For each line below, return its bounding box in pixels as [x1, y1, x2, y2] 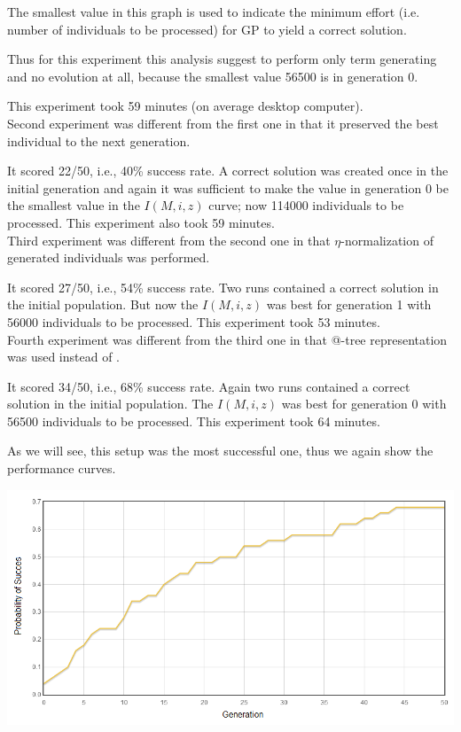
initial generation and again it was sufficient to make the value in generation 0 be [7, 178, 449, 197]
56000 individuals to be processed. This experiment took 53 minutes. [7, 312, 380, 331]
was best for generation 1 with [266, 295, 432, 314]
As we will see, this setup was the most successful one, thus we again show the [7, 441, 434, 460]
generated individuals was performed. [7, 248, 210, 267]
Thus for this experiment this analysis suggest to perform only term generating [7, 50, 437, 68]
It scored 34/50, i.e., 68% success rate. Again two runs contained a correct [7, 377, 410, 395]
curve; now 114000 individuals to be [208, 196, 404, 214]
